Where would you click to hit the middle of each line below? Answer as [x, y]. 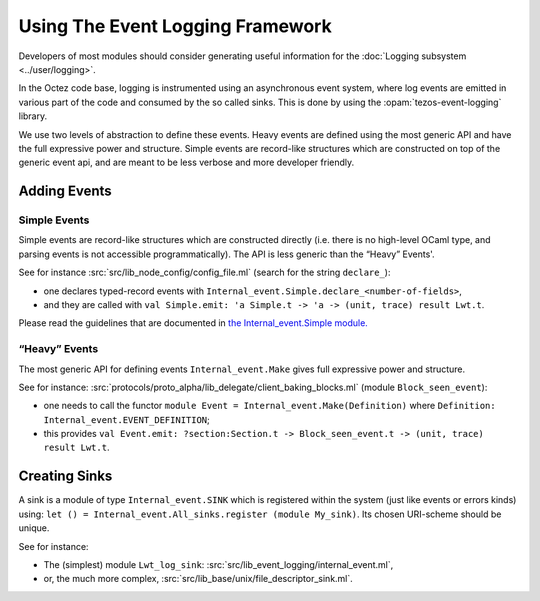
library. [33, 116]
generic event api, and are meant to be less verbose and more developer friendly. [186, 162]
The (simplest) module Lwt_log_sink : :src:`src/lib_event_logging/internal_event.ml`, [218, 564]
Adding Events [65, 191]
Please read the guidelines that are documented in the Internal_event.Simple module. [193, 323]
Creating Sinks [65, 476]
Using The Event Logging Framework [175, 26]
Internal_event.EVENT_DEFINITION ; [126, 419]
